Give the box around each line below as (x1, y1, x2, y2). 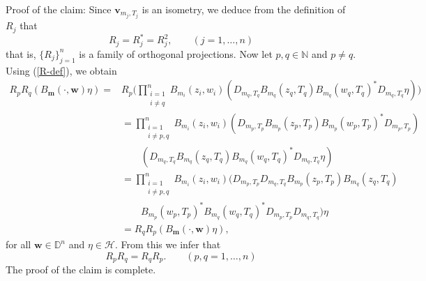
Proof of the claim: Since (6, 2, 112, 16)
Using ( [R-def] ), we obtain (6, 63, 117, 77)
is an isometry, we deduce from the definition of (142, 2, 346, 16)
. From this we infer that (114, 237, 221, 252)
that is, (6, 46, 36, 61)
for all (6, 237, 31, 252)
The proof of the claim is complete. (6, 262, 156, 277)
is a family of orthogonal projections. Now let (79, 46, 273, 61)
